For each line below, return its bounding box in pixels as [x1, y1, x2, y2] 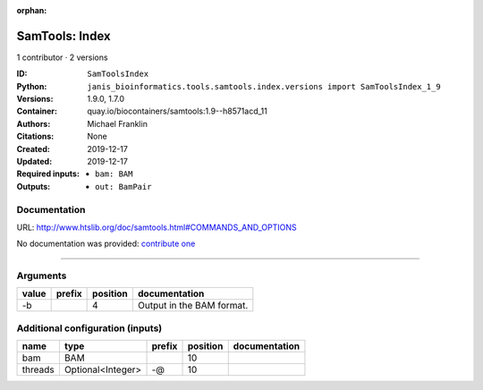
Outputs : [16, 181, 51, 191]
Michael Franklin [87, 118, 148, 129]
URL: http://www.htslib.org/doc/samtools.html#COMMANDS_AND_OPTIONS [16, 222, 297, 233]
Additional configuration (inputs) [16, 322, 163, 335]
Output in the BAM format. [137, 300, 249, 312]
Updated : [16, 157, 53, 167]
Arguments [16, 269, 67, 282]
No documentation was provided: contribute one [16, 238, 196, 250]
